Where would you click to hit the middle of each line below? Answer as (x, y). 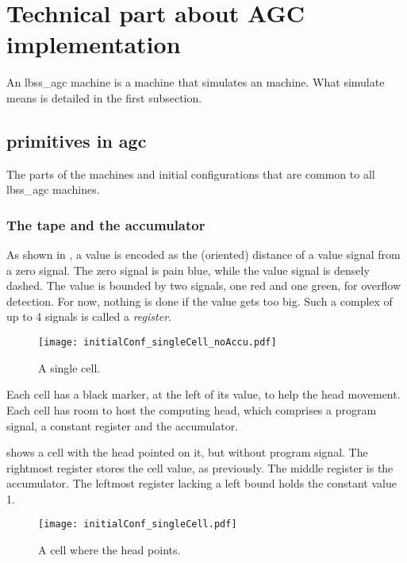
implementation (94, 44)
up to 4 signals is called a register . (89, 316)
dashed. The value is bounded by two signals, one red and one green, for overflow (204, 285)
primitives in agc (77, 140)
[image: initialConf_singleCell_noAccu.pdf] (157, 343)
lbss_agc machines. (53, 189)
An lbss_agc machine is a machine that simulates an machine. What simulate (196, 82)
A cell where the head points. (109, 550)
